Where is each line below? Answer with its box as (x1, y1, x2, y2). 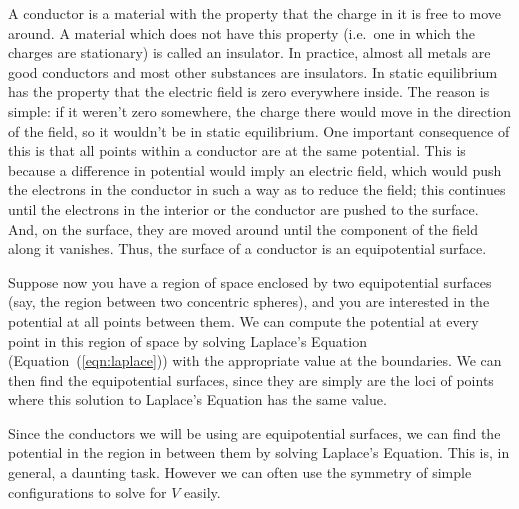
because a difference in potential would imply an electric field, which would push (8, 159, 502, 180)
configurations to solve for (8, 481, 167, 502)
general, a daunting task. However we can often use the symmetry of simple (8, 462, 472, 483)
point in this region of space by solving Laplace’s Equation (8, 330, 367, 351)
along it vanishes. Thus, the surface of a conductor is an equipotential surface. (8, 238, 487, 259)
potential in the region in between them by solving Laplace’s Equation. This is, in (8, 442, 510, 463)
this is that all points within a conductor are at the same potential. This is (8, 140, 466, 161)
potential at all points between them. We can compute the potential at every (8, 310, 479, 331)
